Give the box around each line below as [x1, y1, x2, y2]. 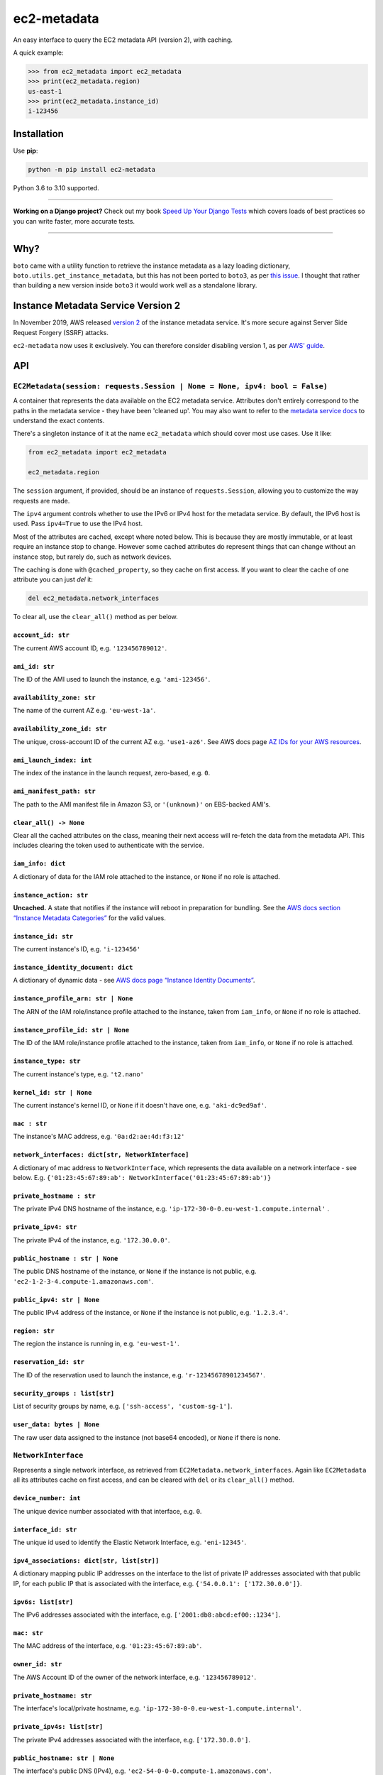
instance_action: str [13, 891, 89, 899]
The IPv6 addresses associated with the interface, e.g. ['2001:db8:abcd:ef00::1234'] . [13, 1610, 281, 1619]
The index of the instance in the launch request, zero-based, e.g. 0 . [13, 769, 211, 777]
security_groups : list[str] [13, 1389, 115, 1397]
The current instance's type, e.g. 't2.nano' [13, 1069, 145, 1078]
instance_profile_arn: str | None [13, 995, 133, 1003]
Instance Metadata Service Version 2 [13, 300, 181, 312]
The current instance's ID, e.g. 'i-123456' [13, 944, 141, 953]
